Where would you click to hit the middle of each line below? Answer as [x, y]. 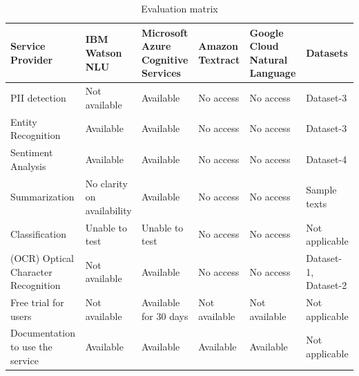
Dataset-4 [327, 159]
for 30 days [165, 316]
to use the [31, 347]
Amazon [218, 46]
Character [31, 271]
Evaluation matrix [179, 8]
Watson [104, 52]
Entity [24, 121]
